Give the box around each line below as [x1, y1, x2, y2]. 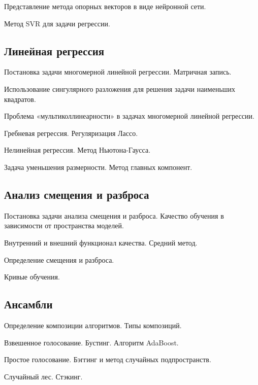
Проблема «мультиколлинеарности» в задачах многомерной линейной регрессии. [4, 111, 254, 121]
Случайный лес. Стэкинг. [4, 371, 83, 381]
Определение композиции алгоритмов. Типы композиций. [4, 320, 182, 330]
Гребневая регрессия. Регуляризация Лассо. [4, 127, 138, 138]
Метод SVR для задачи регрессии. [4, 18, 110, 28]
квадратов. [4, 93, 36, 104]
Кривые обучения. [4, 271, 60, 282]
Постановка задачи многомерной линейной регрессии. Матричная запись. [4, 66, 232, 77]
